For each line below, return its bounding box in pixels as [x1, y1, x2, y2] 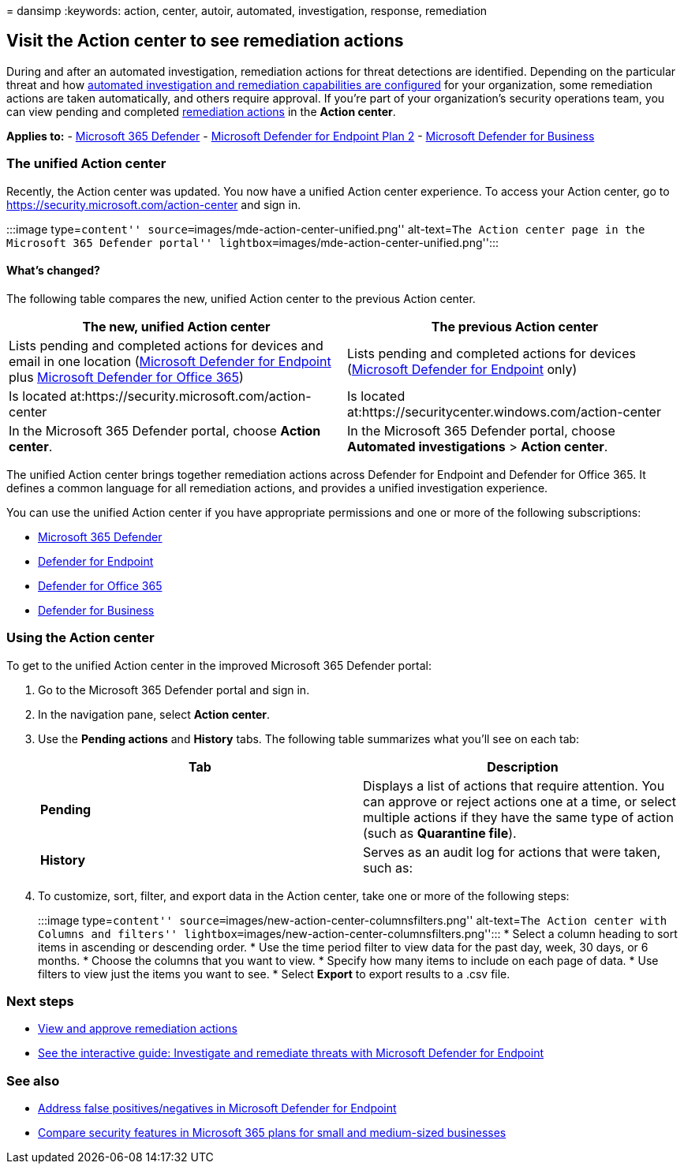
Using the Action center [6, 630, 155, 646]
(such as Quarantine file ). [363, 824, 517, 841]
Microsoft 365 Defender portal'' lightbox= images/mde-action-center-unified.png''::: [6, 235, 499, 249]
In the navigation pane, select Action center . [38, 707, 271, 721]
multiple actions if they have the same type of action [363, 809, 674, 825]
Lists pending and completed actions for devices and [9, 337, 323, 353]
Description [487, 758, 559, 775]
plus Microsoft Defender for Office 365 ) [9, 368, 244, 385]
